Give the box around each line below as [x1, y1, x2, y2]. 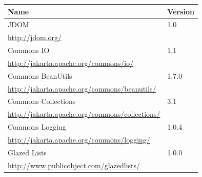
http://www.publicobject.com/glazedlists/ [8, 160, 140, 170]
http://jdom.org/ [8, 32, 62, 43]
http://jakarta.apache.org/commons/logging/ [8, 134, 150, 145]
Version [167, 6, 195, 16]
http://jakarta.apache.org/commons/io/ [8, 57, 134, 68]
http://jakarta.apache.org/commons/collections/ [8, 109, 160, 119]
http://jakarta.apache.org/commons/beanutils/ [8, 83, 156, 94]
